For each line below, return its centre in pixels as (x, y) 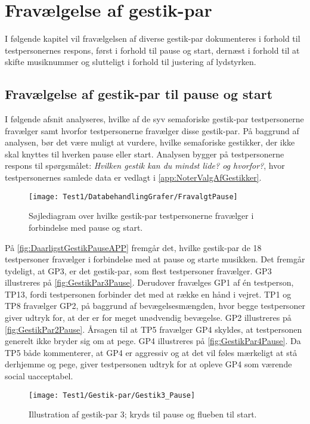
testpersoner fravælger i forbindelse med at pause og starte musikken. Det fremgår (155, 259)
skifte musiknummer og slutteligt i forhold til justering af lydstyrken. (131, 62)
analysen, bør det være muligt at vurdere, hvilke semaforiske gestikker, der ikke (150, 142)
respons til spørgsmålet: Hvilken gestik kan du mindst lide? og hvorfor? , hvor (145, 165)
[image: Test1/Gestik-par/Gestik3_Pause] (112, 395)
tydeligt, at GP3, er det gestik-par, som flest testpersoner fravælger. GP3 (138, 270)
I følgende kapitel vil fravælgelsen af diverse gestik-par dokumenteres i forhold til (153, 38)
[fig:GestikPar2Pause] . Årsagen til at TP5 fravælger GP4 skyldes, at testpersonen (154, 329)
